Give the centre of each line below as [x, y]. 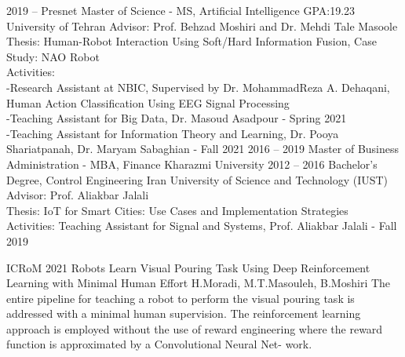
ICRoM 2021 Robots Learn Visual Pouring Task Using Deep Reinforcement [188, 267]
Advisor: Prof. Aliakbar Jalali [78, 195]
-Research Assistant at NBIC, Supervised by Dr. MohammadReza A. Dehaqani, [198, 87]
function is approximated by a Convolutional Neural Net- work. [159, 344]
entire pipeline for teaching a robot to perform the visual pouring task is [181, 298]
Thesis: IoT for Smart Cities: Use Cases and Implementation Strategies [177, 210]
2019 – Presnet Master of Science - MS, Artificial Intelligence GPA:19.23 [181, 10]
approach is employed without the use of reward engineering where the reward [195, 328]
